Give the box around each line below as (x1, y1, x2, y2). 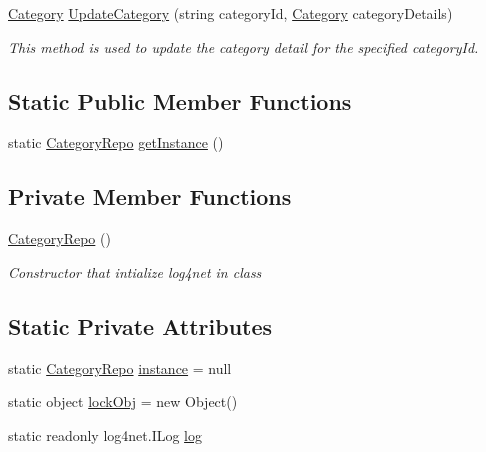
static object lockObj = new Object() (8, 391, 238, 412)
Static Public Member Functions (8, 85, 352, 116)
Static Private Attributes (8, 310, 273, 341)
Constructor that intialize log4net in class (8, 261, 262, 282)
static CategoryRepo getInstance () (8, 132, 224, 153)
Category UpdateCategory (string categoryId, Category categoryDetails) (8, 3, 453, 23)
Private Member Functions (8, 181, 292, 212)
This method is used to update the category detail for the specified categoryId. (8, 36, 479, 57)
